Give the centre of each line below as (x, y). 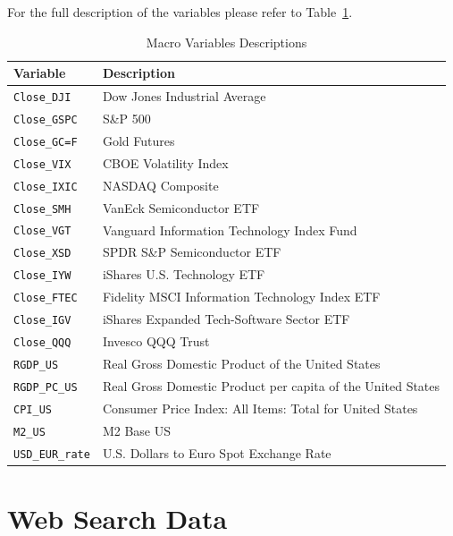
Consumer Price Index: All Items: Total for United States (260, 408)
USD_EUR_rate (52, 454)
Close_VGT (42, 231)
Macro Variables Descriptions (226, 42)
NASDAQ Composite (160, 185)
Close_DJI (42, 98)
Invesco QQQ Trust (156, 341)
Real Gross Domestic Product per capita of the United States (271, 385)
